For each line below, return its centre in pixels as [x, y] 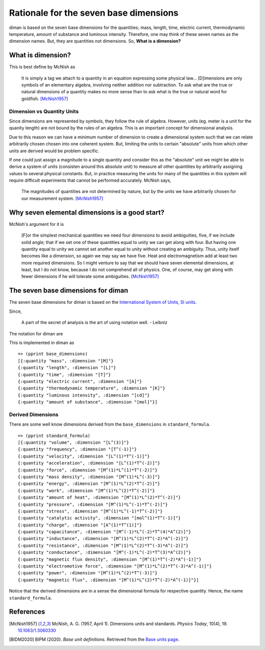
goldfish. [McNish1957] [45, 99]
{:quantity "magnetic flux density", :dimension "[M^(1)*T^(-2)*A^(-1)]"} [110, 559]
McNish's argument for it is [36, 224]
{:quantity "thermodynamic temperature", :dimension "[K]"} [92, 388]
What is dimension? [40, 55]
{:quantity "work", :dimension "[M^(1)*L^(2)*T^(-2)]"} [86, 490]
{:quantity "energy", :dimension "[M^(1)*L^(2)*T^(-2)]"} [89, 484]
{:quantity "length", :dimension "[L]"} [67, 368]
